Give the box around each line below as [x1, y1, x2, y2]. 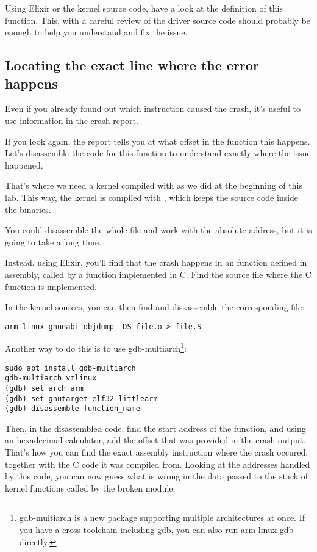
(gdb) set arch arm [5, 383, 84, 393]
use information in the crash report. [5, 114, 138, 126]
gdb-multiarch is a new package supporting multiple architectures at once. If [19, 511, 305, 524]
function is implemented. [5, 280, 97, 292]
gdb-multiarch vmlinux [5, 374, 97, 383]
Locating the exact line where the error [5, 56, 259, 74]
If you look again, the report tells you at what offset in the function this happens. [5, 134, 310, 147]
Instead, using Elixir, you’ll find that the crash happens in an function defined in [5, 256, 307, 269]
